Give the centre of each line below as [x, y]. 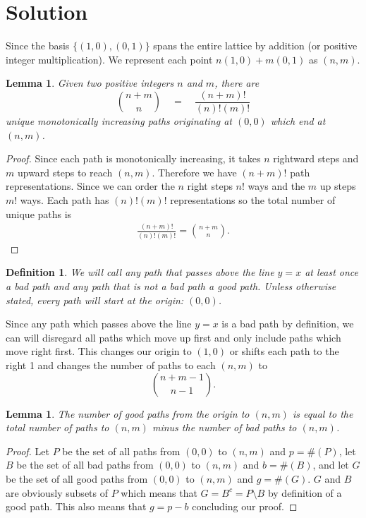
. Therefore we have [194, 172]
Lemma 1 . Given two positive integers [90, 83]
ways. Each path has [65, 199]
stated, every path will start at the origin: [95, 300]
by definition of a [305, 492]
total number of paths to [57, 427]
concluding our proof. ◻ [245, 506]
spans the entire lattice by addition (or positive [255, 46]
